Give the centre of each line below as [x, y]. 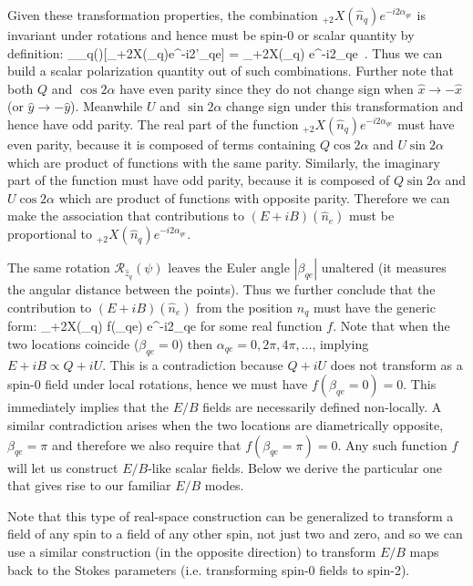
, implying [340, 343]
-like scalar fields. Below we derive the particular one [295, 467]
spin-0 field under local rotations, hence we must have [158, 384]
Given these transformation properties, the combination [163, 15]
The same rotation [59, 267]
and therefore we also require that [146, 444]
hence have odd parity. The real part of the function [153, 123]
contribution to [50, 307]
